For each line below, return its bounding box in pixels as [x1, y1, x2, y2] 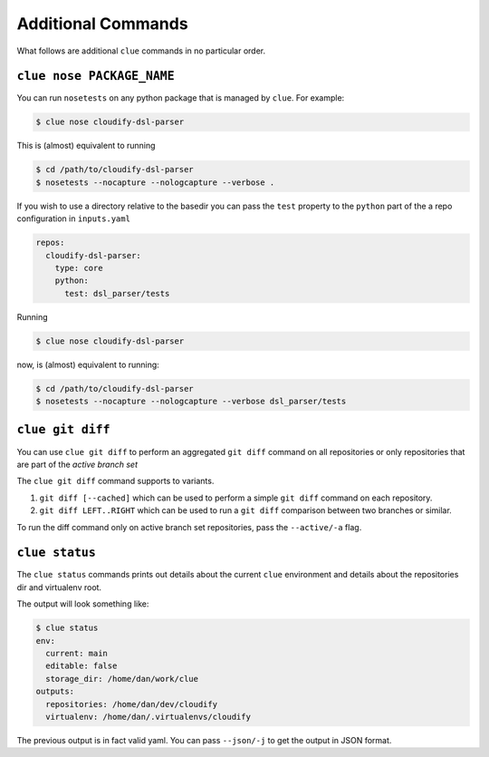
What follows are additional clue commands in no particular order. [16, 45, 266, 56]
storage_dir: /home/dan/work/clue [45, 674, 199, 684]
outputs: [35, 686, 75, 697]
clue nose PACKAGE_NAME [16, 69, 176, 83]
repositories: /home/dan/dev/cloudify [45, 699, 217, 709]
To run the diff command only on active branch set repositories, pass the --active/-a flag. [16, 521, 362, 532]
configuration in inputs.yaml [16, 213, 131, 224]
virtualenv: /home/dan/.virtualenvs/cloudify [45, 712, 251, 722]
